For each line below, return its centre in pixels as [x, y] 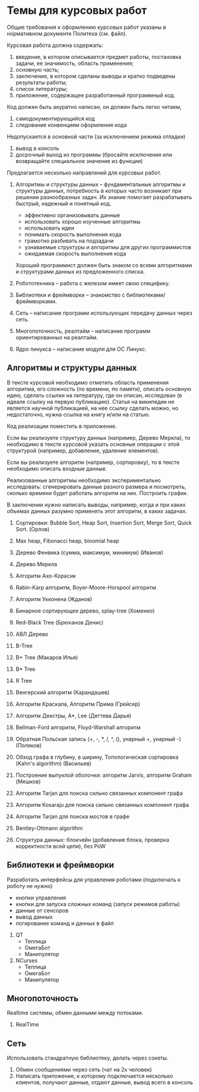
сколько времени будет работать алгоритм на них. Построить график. [98, 493]
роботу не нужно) [30, 886]
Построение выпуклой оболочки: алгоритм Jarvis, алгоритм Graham [103, 775]
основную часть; [37, 69]
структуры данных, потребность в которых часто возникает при [99, 191]
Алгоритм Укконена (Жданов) [54, 599]
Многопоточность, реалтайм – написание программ [83, 331]
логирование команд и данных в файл [65, 923]
